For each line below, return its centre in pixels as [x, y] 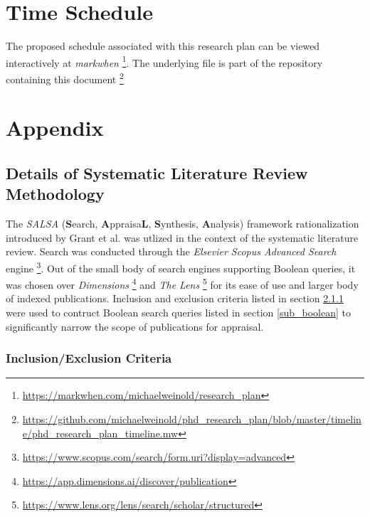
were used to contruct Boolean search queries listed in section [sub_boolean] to [178, 313]
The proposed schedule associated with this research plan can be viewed [163, 46]
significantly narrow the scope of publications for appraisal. [135, 326]
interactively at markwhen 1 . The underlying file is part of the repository [164, 61]
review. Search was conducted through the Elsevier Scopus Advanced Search [171, 251]
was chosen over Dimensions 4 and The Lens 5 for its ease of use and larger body [182, 283]
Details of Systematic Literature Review [157, 172]
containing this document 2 [65, 78]
